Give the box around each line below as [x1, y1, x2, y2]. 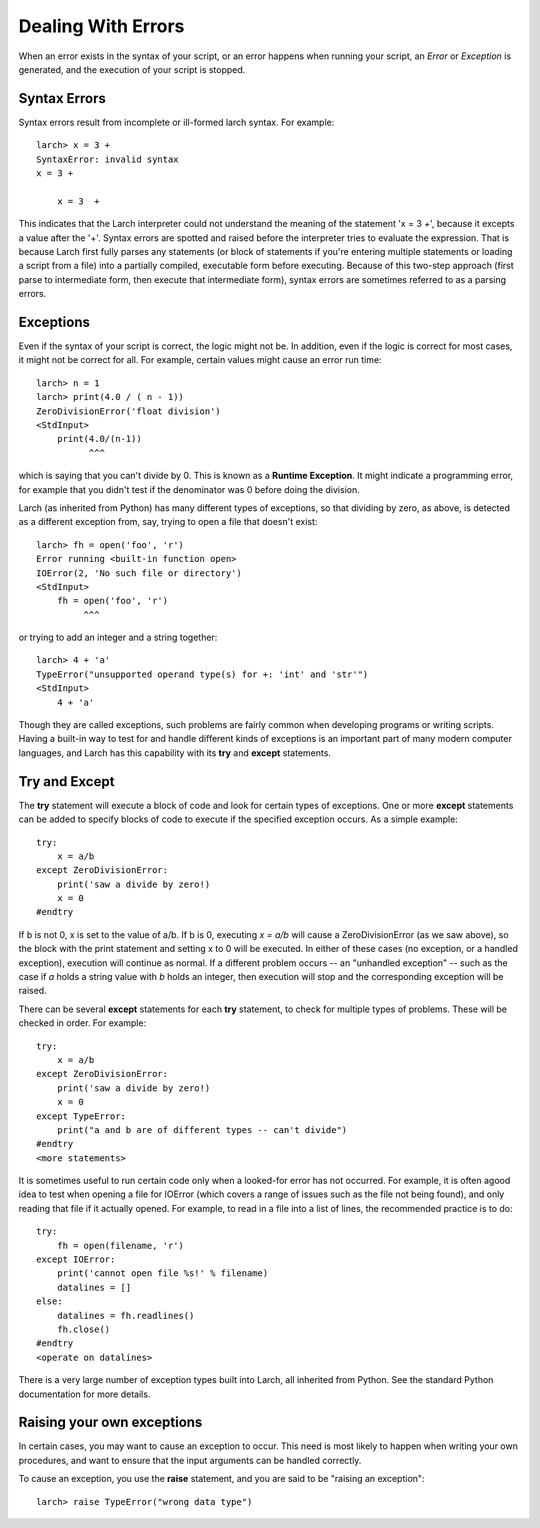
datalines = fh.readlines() [56, 1310, 195, 1321]
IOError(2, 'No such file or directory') [36, 567, 242, 579]
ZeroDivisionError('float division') [36, 405, 222, 417]
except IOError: [36, 1254, 116, 1265]
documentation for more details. [18, 1388, 151, 1400]
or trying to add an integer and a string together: [18, 631, 218, 644]
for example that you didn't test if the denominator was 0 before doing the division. [18, 483, 360, 495]
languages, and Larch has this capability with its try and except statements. [18, 746, 332, 759]
